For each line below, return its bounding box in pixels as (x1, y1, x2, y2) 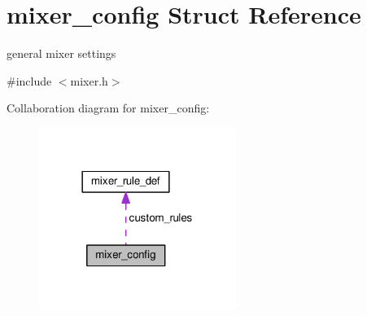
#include (7, 72, 52, 89)
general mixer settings (7, 45, 116, 62)
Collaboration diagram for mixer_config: (7, 99, 210, 116)
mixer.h (70, 72, 108, 89)
